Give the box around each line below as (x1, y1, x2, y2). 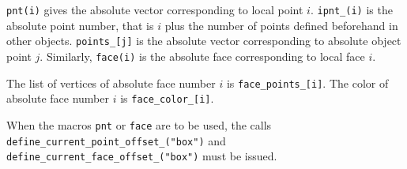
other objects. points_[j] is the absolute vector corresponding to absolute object (6, 32, 401, 49)
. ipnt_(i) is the (310, 2, 393, 17)
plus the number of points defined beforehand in (164, 17, 398, 33)
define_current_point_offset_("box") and (6, 132, 226, 148)
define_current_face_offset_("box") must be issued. (6, 148, 277, 164)
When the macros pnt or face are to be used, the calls (6, 116, 272, 133)
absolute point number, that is (6, 17, 154, 33)
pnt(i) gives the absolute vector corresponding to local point (6, 2, 303, 17)
